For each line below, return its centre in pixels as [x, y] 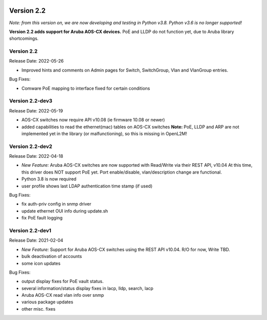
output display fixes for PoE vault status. [63, 282]
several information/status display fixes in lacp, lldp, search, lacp [87, 288]
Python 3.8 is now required [49, 179]
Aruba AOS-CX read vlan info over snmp [63, 295]
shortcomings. [24, 38]
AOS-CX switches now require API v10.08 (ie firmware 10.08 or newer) [93, 120]
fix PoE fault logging [42, 218]
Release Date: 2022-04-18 [36, 156]
